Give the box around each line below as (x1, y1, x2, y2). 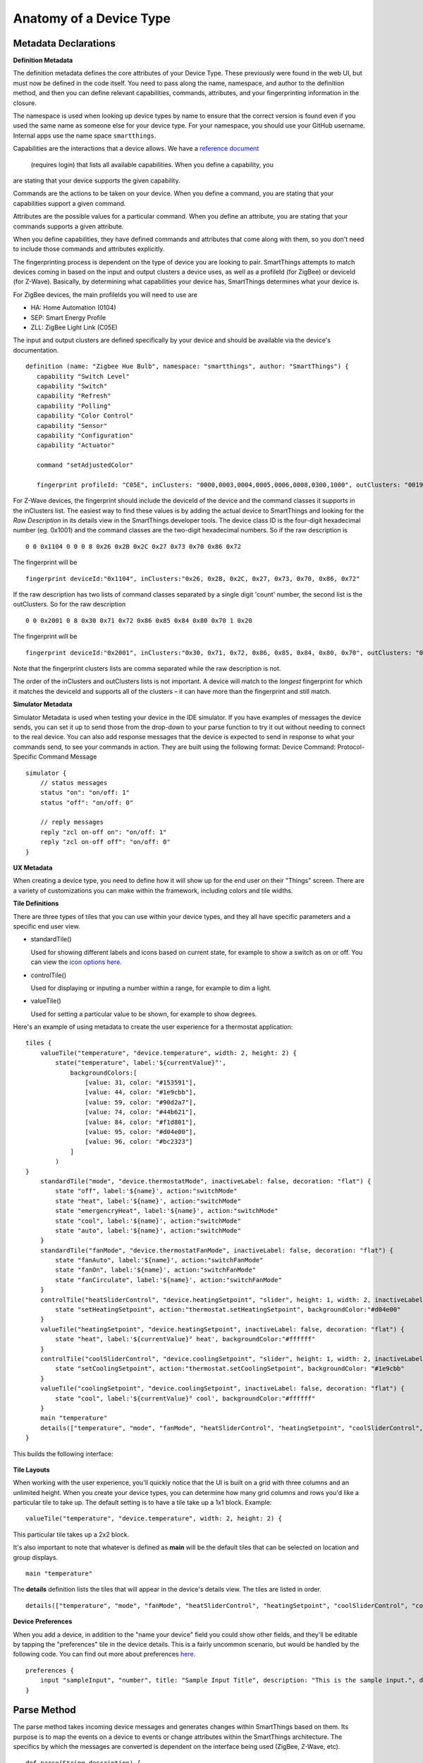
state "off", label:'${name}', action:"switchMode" (55, 1187, 238, 1195)
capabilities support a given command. (13, 199, 126, 207)
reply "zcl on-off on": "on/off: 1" (39, 828, 167, 836)
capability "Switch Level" (36, 372, 130, 380)
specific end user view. (13, 922, 80, 930)
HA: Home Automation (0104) (30, 303, 116, 312)
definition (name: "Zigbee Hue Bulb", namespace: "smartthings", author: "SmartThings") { (25, 362, 349, 370)
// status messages (39, 779, 108, 786)
